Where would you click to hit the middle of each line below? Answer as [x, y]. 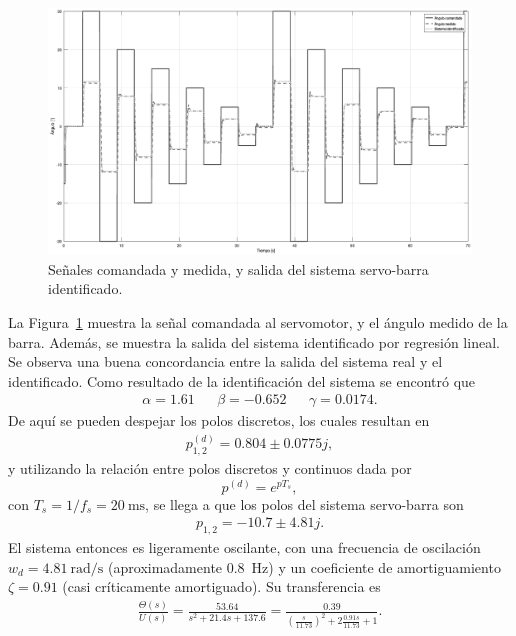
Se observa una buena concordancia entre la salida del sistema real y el [225, 361]
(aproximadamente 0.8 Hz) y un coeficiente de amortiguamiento [304, 566]
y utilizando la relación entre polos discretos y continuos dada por [210, 468]
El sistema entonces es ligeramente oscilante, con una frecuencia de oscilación [244, 547]
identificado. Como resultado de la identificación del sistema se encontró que [242, 380]
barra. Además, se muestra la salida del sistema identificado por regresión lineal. [254, 341]
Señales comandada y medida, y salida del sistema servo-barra [238, 268]
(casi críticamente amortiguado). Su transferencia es [221, 586]
